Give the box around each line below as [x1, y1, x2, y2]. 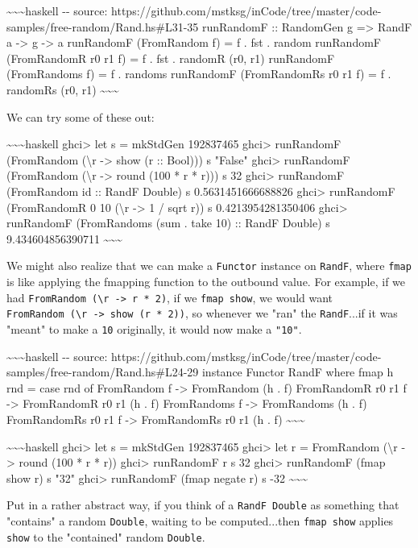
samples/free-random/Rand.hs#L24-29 [6, 363, 199, 380]
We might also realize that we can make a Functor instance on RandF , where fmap [6, 257, 412, 274]
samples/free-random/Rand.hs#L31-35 [6, 18, 199, 35]
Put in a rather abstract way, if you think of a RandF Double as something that [6, 496, 399, 513]
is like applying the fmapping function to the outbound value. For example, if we [6, 272, 406, 289]
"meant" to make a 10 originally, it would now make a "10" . [6, 320, 302, 337]
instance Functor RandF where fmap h [201, 363, 394, 380]
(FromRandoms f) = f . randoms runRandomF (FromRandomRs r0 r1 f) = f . [6, 65, 391, 82]
